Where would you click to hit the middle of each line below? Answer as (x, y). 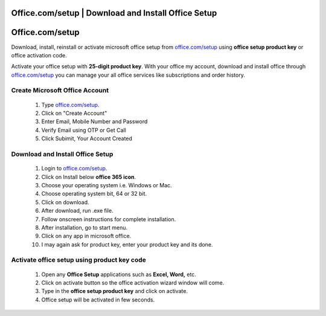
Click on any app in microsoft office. (86, 236)
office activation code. (39, 55)
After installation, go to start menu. (85, 227)
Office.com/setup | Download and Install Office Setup (114, 13)
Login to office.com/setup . (74, 169)
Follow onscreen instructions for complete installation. (109, 219)
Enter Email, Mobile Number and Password (94, 121)
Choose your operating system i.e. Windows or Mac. (107, 185)
